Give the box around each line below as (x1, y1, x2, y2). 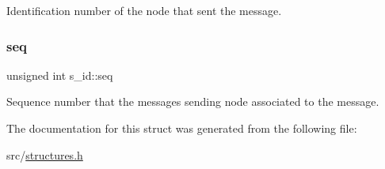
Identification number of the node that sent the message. (6, 2, 282, 18)
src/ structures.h (6, 146, 83, 163)
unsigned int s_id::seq (6, 66, 113, 83)
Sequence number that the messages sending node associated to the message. (6, 93, 379, 110)
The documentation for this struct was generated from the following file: (6, 120, 357, 136)
